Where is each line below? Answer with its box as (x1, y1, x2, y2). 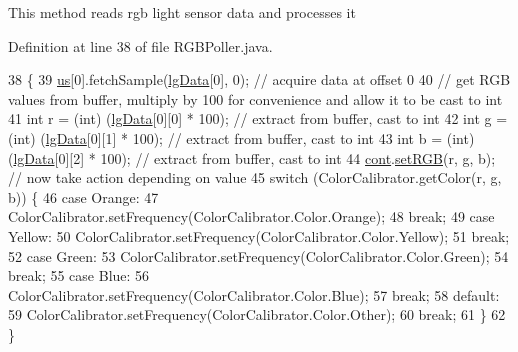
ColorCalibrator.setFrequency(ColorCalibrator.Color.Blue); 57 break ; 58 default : (8, 284, 500, 305)
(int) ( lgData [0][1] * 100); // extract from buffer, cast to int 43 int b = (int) (8, 127, 475, 148)
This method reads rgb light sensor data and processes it (8, 2, 356, 22)
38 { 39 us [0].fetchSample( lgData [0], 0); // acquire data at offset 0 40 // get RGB (8, 69, 511, 90)
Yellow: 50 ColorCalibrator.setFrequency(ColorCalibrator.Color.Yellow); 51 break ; (8, 225, 510, 246)
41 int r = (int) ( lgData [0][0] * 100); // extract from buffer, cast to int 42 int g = (8, 108, 508, 129)
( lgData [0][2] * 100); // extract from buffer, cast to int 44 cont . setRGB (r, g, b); (8, 147, 496, 168)
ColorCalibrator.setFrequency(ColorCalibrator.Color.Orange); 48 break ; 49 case (8, 206, 495, 227)
